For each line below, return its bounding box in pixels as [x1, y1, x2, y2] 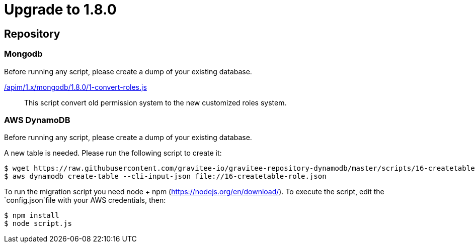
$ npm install [4, 211, 59, 220]
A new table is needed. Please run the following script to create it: [4, 149, 222, 158]
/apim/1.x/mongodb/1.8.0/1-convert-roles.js [4, 82, 147, 91]
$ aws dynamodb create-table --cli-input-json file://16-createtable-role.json [4, 172, 327, 181]
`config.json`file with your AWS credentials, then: [4, 196, 166, 205]
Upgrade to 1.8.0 [4, 1, 117, 18]
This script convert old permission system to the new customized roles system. [24, 98, 287, 107]
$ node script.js [4, 219, 72, 228]
